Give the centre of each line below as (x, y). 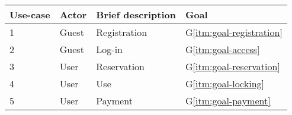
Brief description (136, 14)
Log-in (110, 49)
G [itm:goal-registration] (234, 32)
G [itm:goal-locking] (224, 83)
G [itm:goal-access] (222, 49)
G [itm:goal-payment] (228, 101)
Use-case (30, 14)
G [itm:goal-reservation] (232, 66)
